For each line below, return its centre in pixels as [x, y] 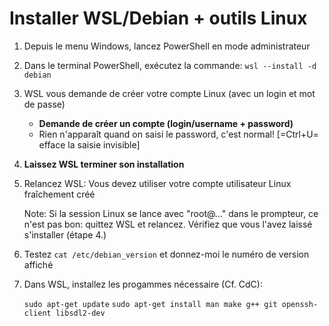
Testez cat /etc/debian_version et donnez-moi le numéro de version [166, 254]
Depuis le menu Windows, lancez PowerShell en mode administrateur [167, 46]
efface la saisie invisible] [89, 144]
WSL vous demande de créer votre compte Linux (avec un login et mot [169, 93]
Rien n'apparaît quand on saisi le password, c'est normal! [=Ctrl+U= [178, 134]
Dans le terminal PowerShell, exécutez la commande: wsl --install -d [170, 65]
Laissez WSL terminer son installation [104, 164]
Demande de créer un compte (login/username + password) [166, 123]
